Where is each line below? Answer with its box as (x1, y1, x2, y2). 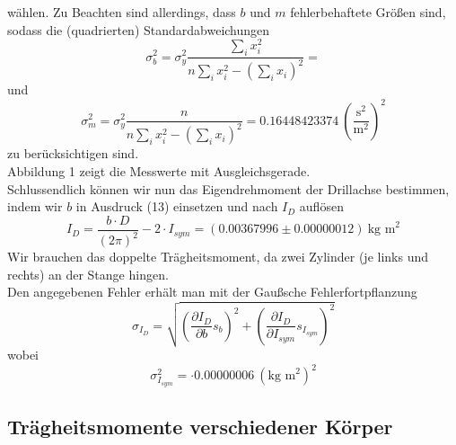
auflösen (299, 197, 344, 216)
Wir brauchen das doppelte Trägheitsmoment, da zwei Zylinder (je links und (7, 247, 429, 266)
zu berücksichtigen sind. (7, 144, 139, 163)
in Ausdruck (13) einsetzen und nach (75, 197, 278, 216)
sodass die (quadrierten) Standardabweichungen (7, 20, 270, 39)
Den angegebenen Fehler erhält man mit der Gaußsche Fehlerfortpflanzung (7, 282, 417, 301)
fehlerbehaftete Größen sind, (290, 3, 446, 21)
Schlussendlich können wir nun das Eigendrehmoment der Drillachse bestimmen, (7, 179, 450, 198)
